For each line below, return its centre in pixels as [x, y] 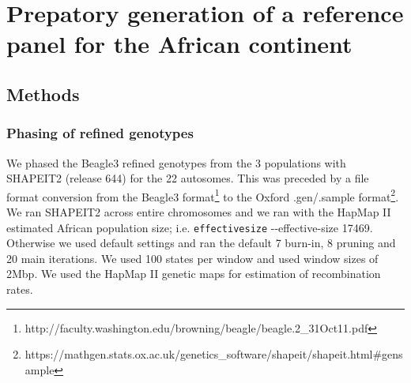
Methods [43, 94]
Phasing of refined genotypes [100, 133]
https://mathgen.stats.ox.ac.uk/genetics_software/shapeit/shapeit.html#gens [214, 354]
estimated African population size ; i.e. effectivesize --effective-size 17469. [190, 227]
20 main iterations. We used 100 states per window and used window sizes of [192, 258]
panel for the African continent [179, 44]
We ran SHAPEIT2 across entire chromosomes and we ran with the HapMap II [199, 212]
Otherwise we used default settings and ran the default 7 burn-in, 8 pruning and [201, 243]
